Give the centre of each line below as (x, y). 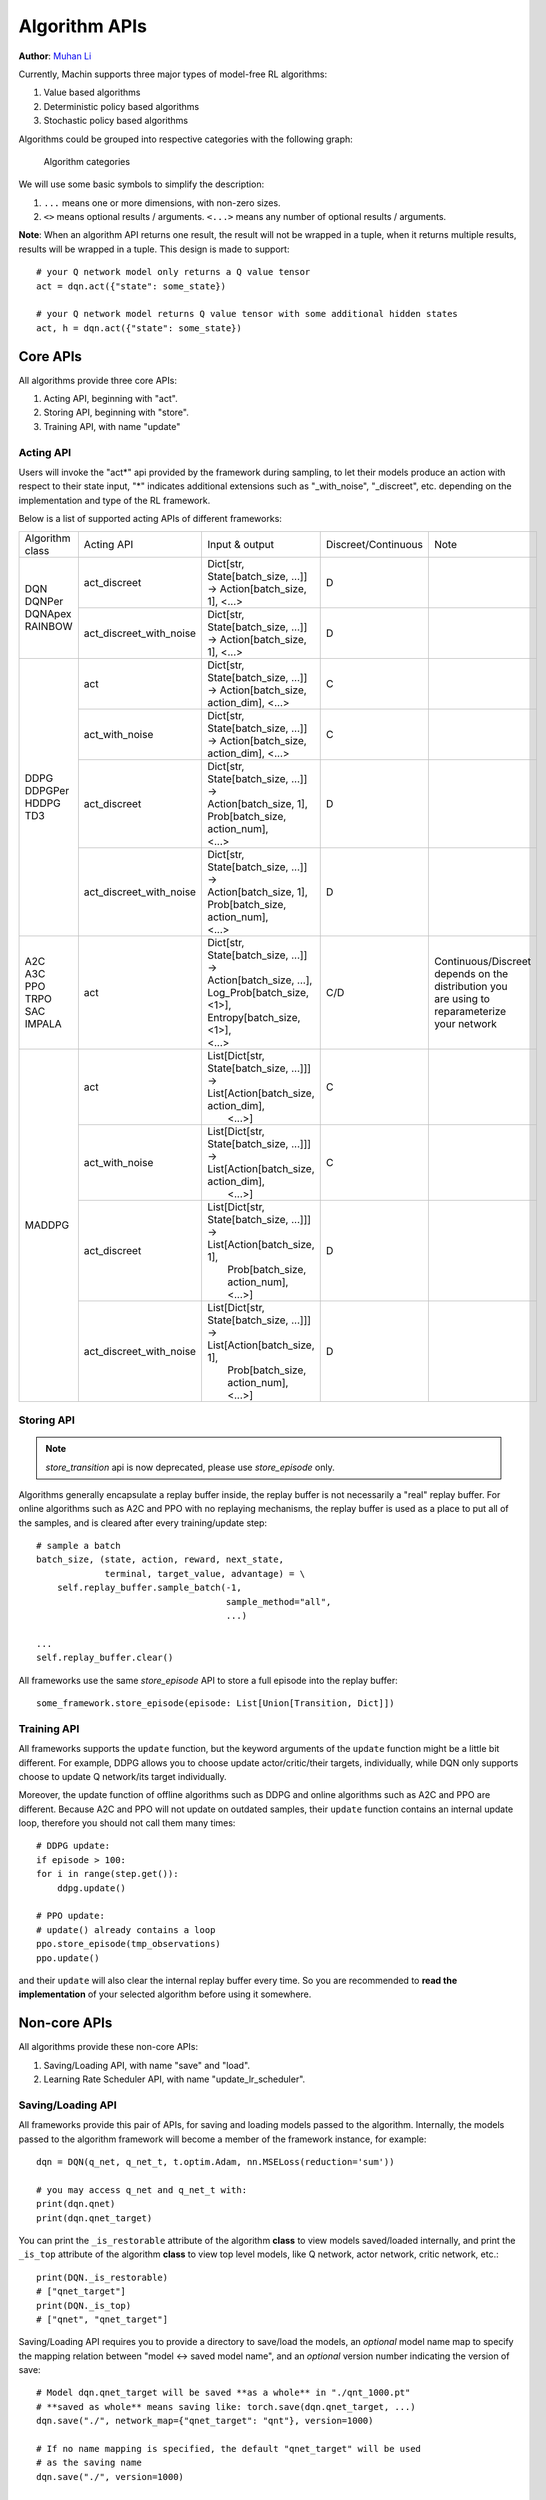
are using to (461, 998)
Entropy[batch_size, (253, 1017)
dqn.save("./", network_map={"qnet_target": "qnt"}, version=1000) (205, 2421)
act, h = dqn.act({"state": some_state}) (139, 328)
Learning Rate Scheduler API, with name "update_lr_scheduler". (174, 2079)
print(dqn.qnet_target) (94, 2218)
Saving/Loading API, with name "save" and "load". (146, 2065)
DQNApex (48, 614)
